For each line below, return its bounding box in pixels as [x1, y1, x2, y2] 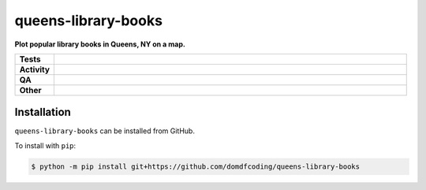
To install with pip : [14, 140, 77, 150]
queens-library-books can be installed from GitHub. [14, 126, 195, 136]
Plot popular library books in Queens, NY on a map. [14, 39, 185, 49]
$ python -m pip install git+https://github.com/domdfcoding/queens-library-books [31, 162, 361, 171]
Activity [19, 64, 50, 75]
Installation [14, 106, 71, 119]
